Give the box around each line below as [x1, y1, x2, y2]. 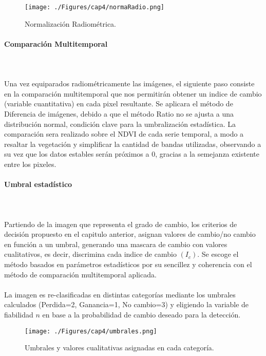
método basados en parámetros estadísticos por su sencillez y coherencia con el [4, 258, 252, 269]
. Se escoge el [197, 249, 239, 259]
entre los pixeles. [4, 158, 56, 169]
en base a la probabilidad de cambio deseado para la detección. [42, 309, 241, 320]
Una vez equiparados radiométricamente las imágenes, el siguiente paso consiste [4, 78, 255, 89]
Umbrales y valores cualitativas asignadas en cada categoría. [25, 342, 214, 353]
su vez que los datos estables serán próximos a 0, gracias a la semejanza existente [4, 148, 259, 159]
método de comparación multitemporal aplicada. [4, 269, 157, 279]
